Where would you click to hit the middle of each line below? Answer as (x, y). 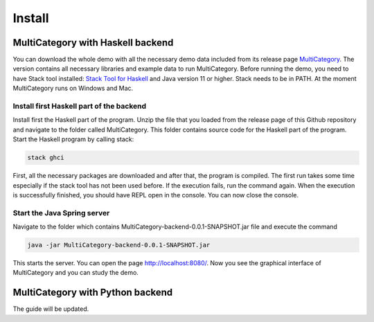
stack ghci (46, 158)
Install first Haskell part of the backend (80, 106)
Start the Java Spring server (61, 213)
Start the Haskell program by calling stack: (73, 139)
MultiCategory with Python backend (93, 293)
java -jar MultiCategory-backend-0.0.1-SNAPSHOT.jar (119, 245)
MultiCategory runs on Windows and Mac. (73, 88)
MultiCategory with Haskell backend (93, 43)
